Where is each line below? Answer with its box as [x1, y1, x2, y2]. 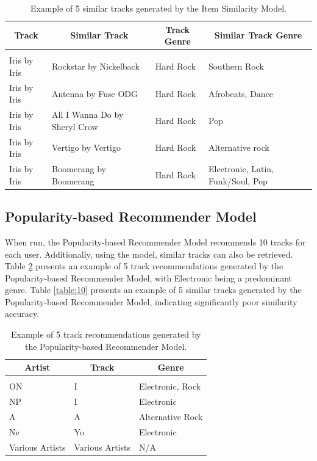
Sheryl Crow [52, 120, 98, 132]
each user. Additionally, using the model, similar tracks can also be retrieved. [5, 247, 293, 260]
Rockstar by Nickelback [52, 60, 140, 73]
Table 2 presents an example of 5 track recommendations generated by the [5, 260, 283, 272]
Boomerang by [52, 162, 106, 175]
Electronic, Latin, [208, 162, 274, 175]
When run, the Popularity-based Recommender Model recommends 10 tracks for [5, 235, 306, 248]
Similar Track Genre [214, 29, 302, 42]
